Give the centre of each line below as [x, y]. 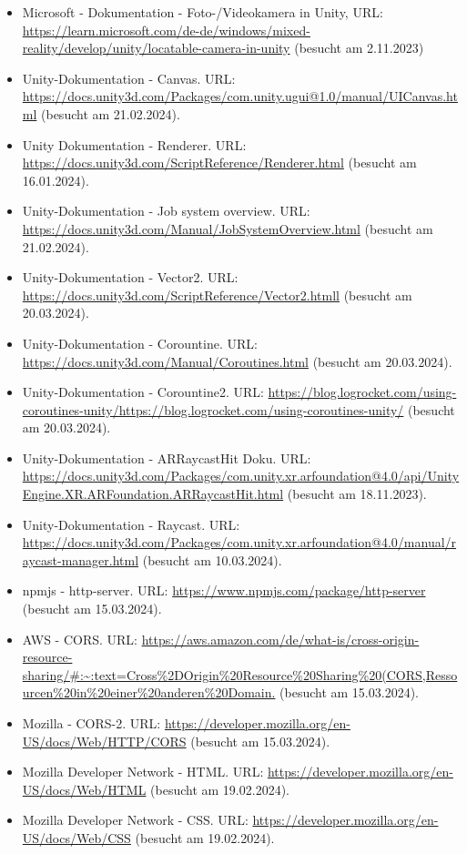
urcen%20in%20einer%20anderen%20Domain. [149, 692]
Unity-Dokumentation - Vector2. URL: [130, 277]
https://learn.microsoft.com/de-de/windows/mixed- [166, 30]
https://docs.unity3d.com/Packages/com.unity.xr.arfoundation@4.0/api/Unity [241, 476]
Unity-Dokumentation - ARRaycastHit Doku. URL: [167, 457]
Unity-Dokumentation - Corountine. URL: [140, 343]
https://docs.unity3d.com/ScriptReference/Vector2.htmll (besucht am [217, 295]
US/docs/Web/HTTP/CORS [104, 741]
